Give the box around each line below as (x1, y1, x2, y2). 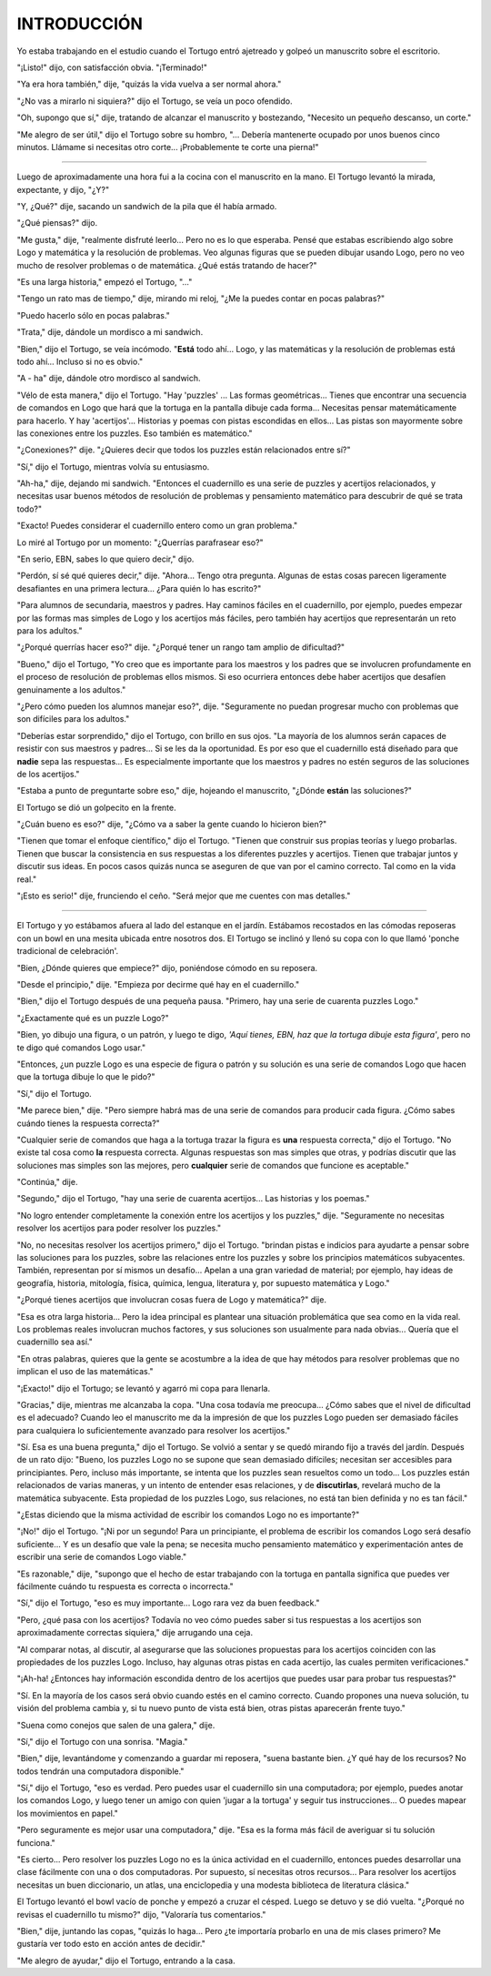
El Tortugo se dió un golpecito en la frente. (16, 802, 176, 813)
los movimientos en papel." (16, 1808, 118, 1819)
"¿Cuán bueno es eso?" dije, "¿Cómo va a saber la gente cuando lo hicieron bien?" (16, 819, 327, 830)
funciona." (16, 1837, 56, 1848)
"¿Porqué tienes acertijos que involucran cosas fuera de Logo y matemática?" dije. (16, 1294, 327, 1305)
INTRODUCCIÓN (16, 14, 143, 34)
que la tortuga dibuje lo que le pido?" (16, 1071, 155, 1082)
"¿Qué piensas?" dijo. (16, 218, 98, 228)
